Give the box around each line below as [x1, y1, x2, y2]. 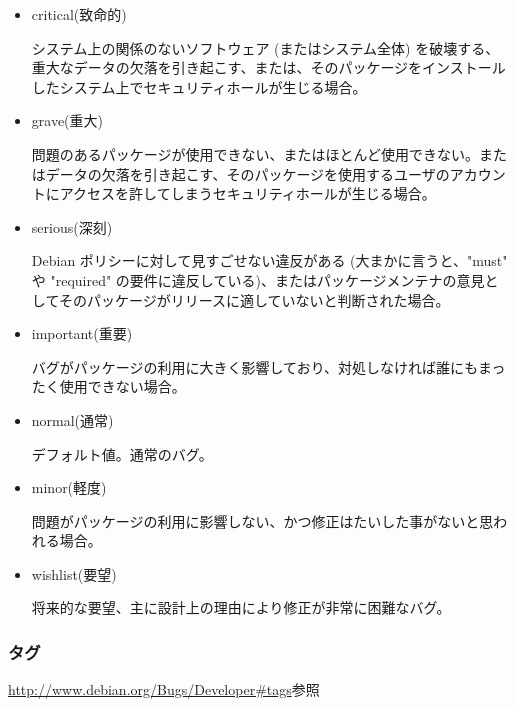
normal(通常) [31, 409, 114, 430]
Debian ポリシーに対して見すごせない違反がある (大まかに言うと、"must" [31, 250, 508, 271]
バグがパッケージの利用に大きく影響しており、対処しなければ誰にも [31, 356, 479, 377]
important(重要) [31, 323, 133, 344]
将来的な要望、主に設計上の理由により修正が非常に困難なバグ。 [31, 597, 451, 618]
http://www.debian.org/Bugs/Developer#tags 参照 [8, 679, 320, 700]
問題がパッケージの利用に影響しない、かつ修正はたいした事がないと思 [31, 510, 494, 531]
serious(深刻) [31, 216, 113, 237]
